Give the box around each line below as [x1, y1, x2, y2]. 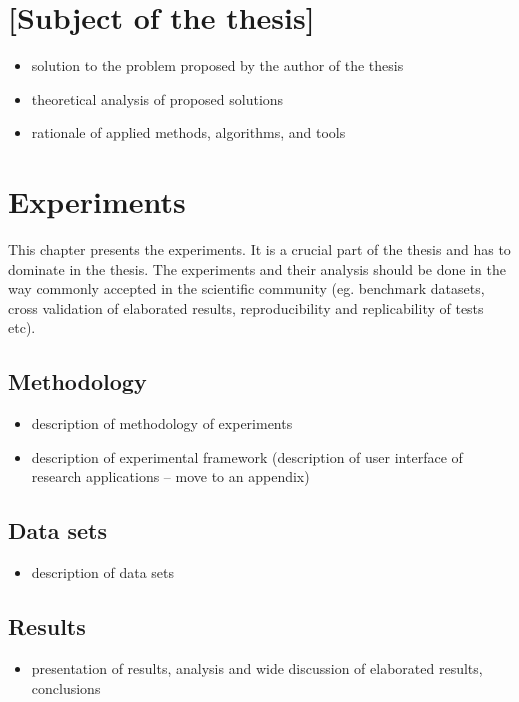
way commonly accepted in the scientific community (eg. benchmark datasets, [8, 278, 485, 299]
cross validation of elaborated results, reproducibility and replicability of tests [8, 297, 484, 318]
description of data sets [31, 562, 175, 583]
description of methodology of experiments [31, 413, 293, 434]
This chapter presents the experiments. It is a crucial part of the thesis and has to [8, 239, 511, 260]
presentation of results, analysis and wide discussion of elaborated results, [31, 657, 483, 678]
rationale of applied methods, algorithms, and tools [31, 122, 346, 143]
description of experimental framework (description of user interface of [31, 446, 463, 467]
